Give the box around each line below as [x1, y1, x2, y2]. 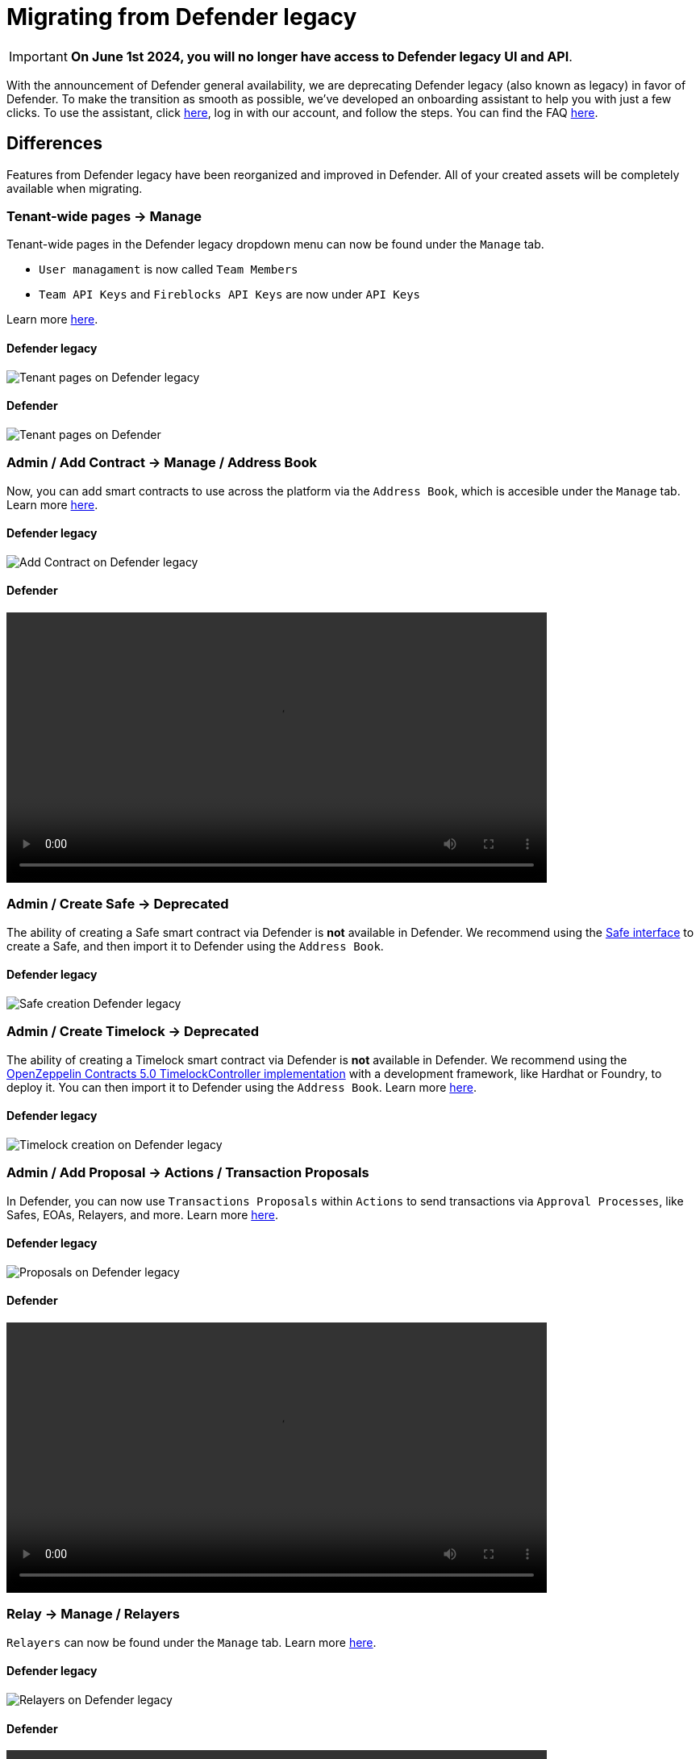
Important [9, 48, 68, 65]
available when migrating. [6, 181, 143, 195]
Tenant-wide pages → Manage [6, 207, 202, 224]
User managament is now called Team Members [39, 262, 298, 277]
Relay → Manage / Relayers [6, 1606, 180, 1623]
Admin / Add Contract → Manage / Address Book [6, 454, 318, 471]
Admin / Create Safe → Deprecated [6, 896, 229, 913]
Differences [6, 133, 103, 154]
